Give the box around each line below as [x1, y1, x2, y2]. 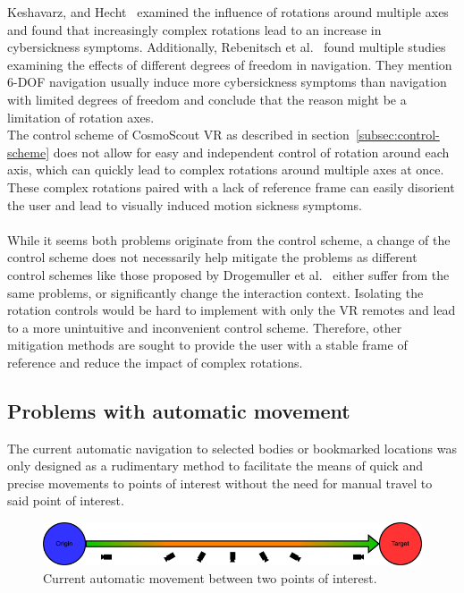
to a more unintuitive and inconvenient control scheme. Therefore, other [7, 318, 402, 336]
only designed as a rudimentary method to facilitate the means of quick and [7, 456, 424, 475]
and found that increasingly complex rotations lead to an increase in [7, 20, 382, 38]
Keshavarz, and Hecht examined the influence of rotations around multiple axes [7, 3, 449, 21]
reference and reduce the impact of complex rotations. [7, 352, 303, 371]
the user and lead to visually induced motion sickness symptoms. [7, 195, 362, 214]
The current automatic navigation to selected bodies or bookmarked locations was [7, 438, 457, 457]
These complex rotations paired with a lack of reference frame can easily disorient [7, 177, 455, 196]
